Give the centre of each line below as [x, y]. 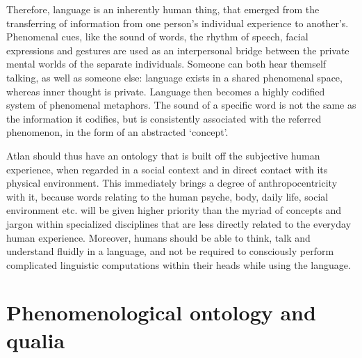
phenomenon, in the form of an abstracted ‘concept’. [117, 132]
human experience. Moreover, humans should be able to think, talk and [158, 237]
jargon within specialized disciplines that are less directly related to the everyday [179, 223]
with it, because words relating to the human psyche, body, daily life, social [167, 196]
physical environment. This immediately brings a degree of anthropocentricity [172, 183]
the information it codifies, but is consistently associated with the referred [164, 118]
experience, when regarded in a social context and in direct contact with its [167, 169]
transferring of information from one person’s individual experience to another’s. [178, 23]
